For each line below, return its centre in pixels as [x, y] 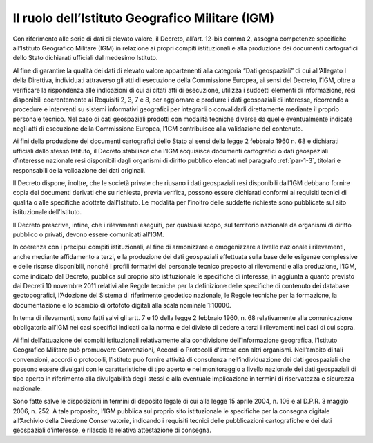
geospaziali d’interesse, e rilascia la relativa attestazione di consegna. [112, 430]
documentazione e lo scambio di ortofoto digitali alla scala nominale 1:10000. [122, 305]
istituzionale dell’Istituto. [47, 212]
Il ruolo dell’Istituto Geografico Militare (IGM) [144, 18]
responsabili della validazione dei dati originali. [79, 170]
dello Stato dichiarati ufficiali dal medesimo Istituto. [85, 58]
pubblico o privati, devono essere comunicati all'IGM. [88, 234]
